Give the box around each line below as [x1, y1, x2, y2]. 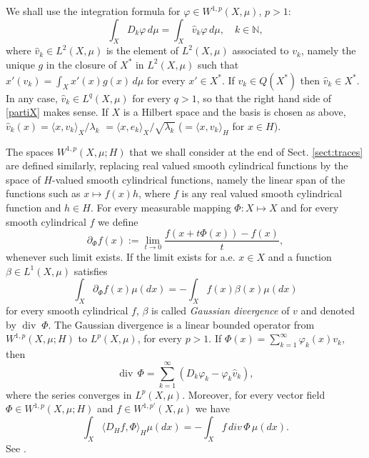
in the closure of [46, 56, 117, 71]
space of [6, 171, 41, 186]
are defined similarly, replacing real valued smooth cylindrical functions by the [6, 158, 348, 173]
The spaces [6, 144, 54, 159]
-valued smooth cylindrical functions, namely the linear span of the [51, 171, 345, 186]
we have [195, 401, 231, 416]
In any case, [6, 90, 58, 105]
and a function [268, 249, 332, 264]
